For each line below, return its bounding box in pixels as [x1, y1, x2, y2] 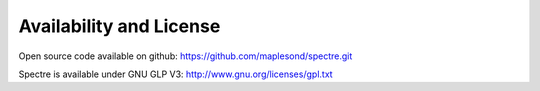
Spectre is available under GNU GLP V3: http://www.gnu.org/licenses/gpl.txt [18, 68, 334, 80]
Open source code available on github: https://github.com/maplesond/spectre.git [18, 50, 353, 62]
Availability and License [18, 15, 221, 37]
